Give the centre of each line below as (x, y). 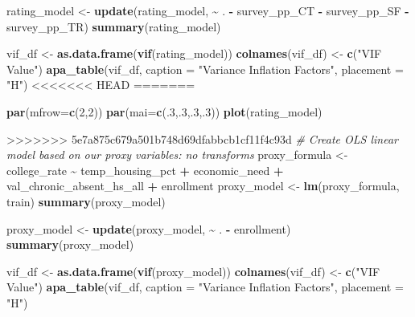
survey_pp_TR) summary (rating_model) (114, 26)
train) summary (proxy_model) (86, 201)
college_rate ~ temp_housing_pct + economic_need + (145, 170)
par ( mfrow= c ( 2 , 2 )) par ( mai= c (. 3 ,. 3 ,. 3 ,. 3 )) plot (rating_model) (164, 111)
